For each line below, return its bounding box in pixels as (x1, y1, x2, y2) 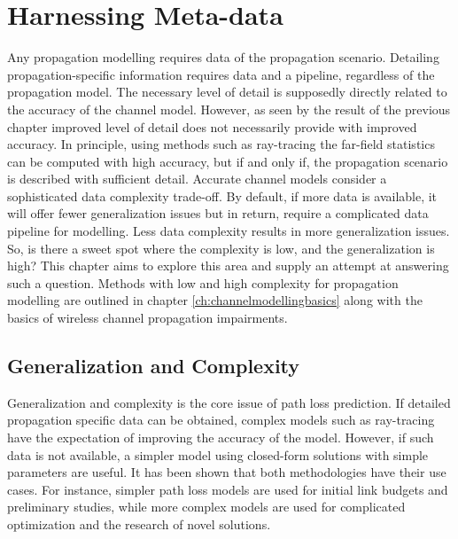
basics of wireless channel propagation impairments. (7, 309, 288, 327)
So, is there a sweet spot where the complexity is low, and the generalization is (7, 238, 435, 257)
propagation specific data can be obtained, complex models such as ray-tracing (7, 410, 435, 429)
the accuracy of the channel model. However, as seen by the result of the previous (7, 99, 451, 118)
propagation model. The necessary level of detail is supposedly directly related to (7, 82, 447, 101)
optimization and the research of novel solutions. (7, 514, 271, 533)
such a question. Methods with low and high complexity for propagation (7, 273, 399, 292)
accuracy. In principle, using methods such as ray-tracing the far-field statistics (7, 135, 435, 153)
